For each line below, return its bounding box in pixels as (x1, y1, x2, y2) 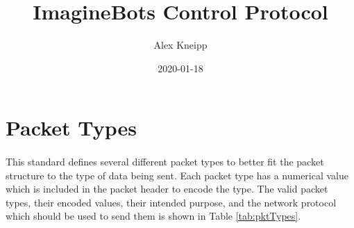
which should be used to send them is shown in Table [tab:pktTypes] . (6, 209, 301, 223)
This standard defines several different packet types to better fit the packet (6, 154, 324, 169)
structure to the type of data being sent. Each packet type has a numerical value (6, 168, 349, 182)
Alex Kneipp (153, 38, 208, 52)
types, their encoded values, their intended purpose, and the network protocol (6, 195, 337, 209)
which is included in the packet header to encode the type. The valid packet (6, 181, 328, 196)
